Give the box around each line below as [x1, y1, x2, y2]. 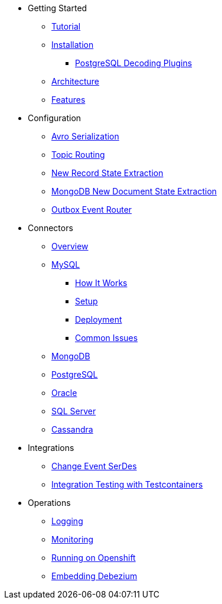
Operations [28, 498, 71, 508]
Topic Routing [51, 150, 105, 160]
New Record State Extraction [51, 168, 164, 178]
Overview [51, 241, 89, 251]
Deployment [75, 314, 122, 324]
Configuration [28, 113, 81, 123]
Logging [51, 516, 83, 526]
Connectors [28, 223, 73, 233]
